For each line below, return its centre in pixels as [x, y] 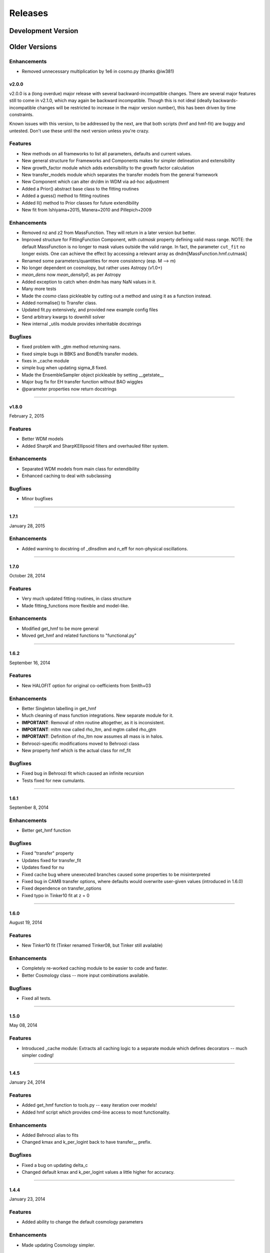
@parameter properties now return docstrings [69, 389]
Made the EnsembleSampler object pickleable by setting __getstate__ [93, 375]
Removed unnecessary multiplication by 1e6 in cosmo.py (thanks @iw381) [98, 71]
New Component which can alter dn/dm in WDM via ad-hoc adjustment [95, 182]
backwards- [225, 101]
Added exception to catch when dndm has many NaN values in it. [89, 282]
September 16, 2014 [30, 663]
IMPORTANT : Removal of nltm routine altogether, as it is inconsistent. [93, 722]
